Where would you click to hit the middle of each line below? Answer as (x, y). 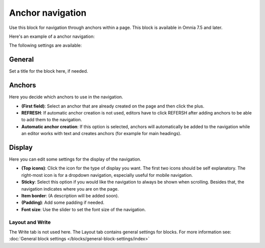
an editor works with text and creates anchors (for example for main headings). (101, 134)
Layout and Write (30, 222)
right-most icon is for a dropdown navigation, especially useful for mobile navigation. (107, 175)
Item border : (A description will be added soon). (70, 195)
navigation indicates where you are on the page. (70, 189)
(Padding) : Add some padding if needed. (63, 203)
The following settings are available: (45, 45)
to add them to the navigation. (52, 120)
